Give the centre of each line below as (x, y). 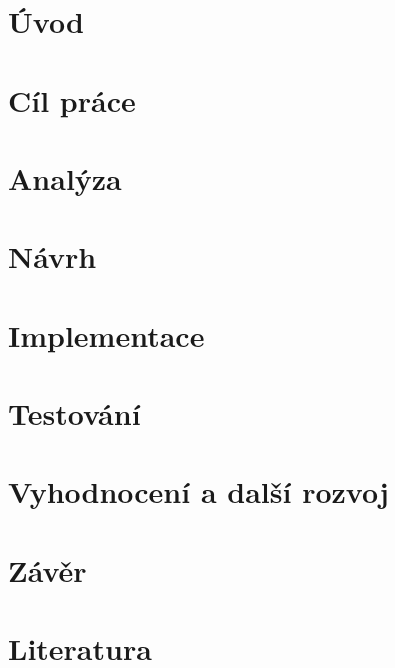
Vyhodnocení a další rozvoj (198, 491)
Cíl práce (72, 99)
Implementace (106, 334)
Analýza (65, 177)
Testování (74, 413)
